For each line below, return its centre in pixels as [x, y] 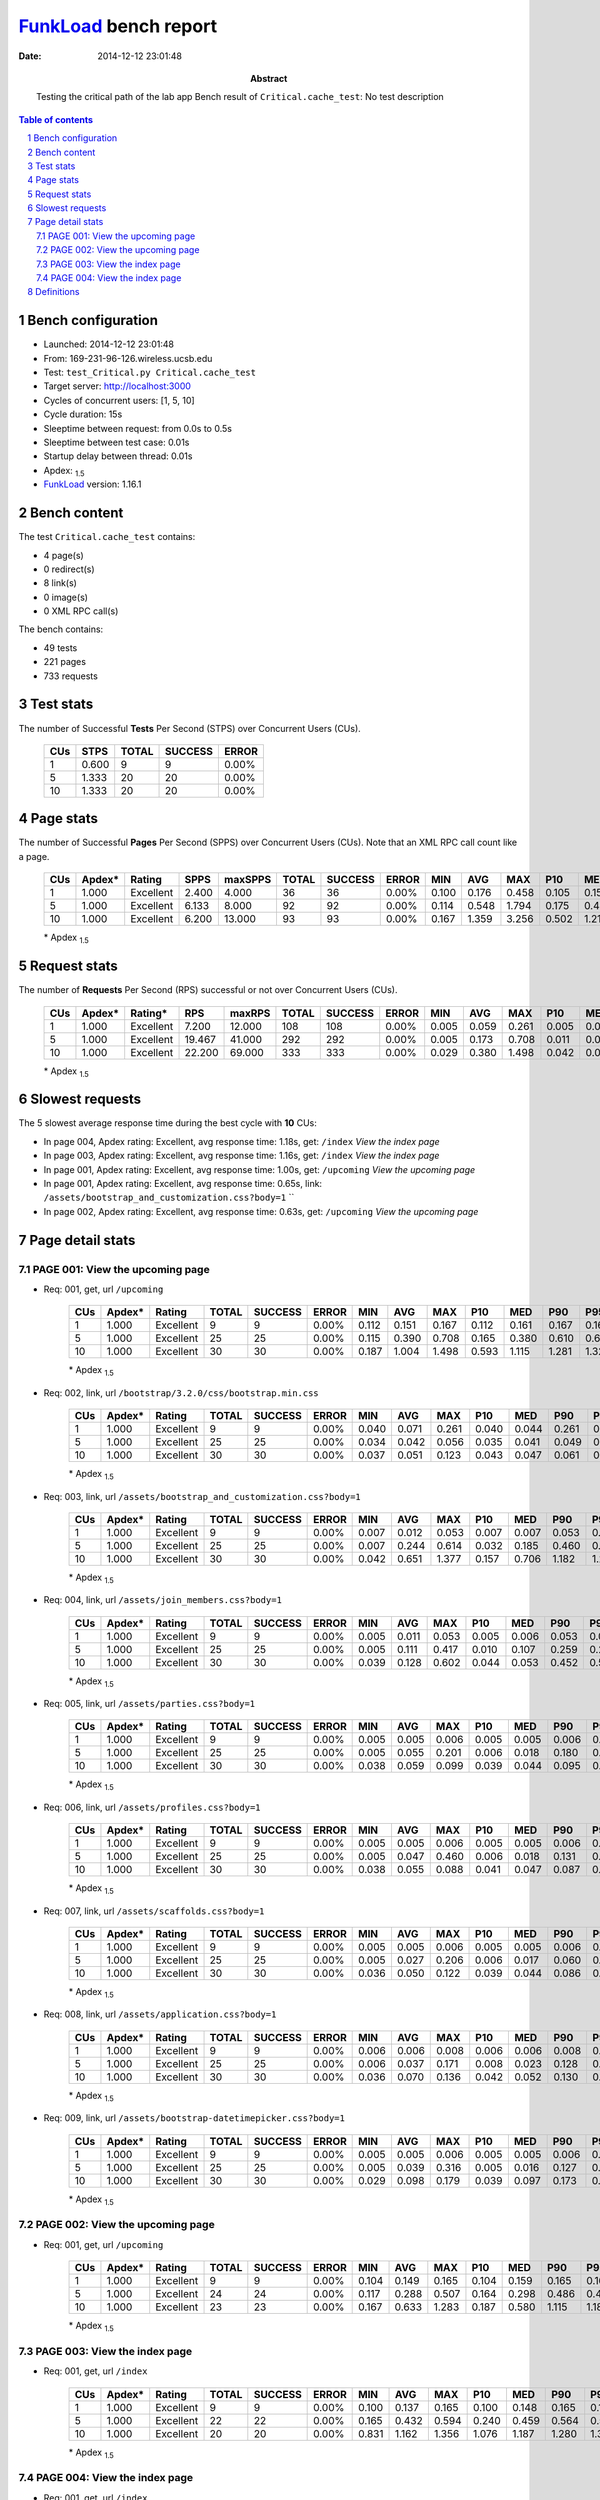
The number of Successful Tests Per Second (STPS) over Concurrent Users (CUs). [190, 728]
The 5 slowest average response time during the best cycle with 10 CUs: [167, 1123]
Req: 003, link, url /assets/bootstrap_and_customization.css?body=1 [202, 1496]
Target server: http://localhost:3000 [117, 386]
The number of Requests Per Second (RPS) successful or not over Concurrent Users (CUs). [208, 990]
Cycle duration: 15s [83, 414]
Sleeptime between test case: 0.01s [116, 442]
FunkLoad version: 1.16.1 [92, 484]
